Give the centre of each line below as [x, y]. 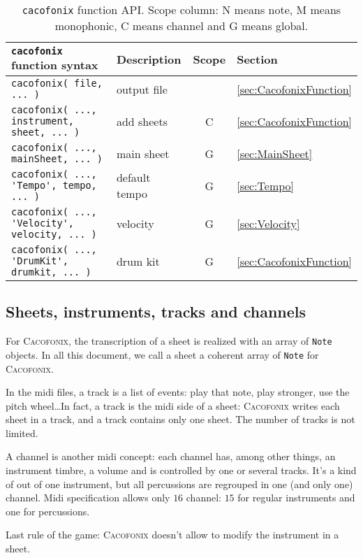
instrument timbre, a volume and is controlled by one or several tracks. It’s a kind [181, 470]
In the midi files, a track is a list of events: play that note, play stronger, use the [178, 392]
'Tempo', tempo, [54, 185]
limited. [22, 432]
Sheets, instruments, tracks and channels [156, 312]
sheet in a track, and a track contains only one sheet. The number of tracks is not [180, 419]
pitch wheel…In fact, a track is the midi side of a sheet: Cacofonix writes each [173, 405]
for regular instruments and [296, 498]
